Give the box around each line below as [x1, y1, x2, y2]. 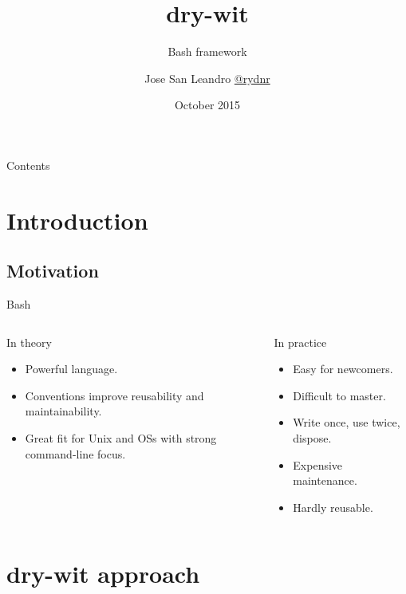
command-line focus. [25, 445, 126, 462]
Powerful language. [25, 360, 118, 377]
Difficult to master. [293, 387, 386, 403]
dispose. [293, 430, 332, 446]
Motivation [6, 258, 99, 283]
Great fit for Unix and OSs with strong [25, 430, 217, 446]
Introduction [6, 203, 148, 236]
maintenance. [293, 472, 357, 489]
